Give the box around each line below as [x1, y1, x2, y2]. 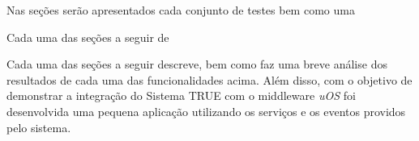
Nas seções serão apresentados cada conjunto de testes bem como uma [6, 2, 355, 18]
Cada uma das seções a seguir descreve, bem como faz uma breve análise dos [6, 56, 387, 73]
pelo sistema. [6, 118, 71, 135]
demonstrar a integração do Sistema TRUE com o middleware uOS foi [6, 87, 356, 104]
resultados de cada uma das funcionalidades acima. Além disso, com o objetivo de [6, 71, 413, 88]
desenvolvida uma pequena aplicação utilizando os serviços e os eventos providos [6, 102, 406, 119]
